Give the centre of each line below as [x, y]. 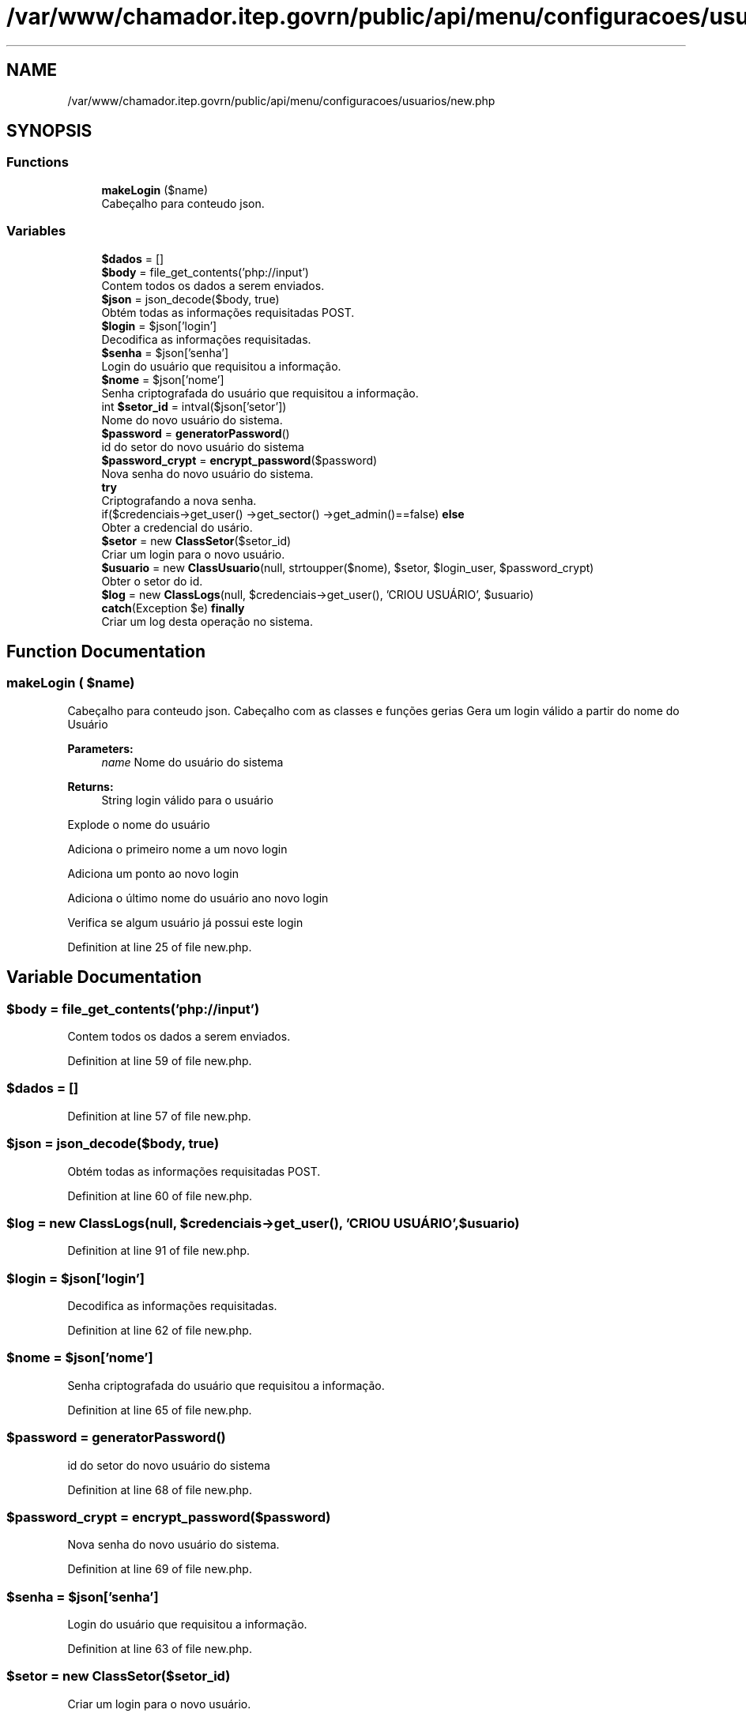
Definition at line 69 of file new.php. [160, 1569]
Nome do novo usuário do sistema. [192, 420]
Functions [38, 162]
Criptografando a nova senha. [179, 500]
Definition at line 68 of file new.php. [160, 1489]
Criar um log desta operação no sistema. [207, 621]
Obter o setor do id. [152, 581]
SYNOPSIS [49, 131]
